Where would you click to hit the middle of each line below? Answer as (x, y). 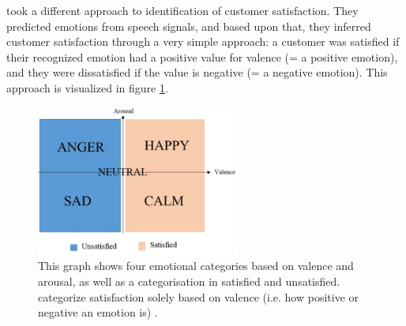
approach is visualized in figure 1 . (87, 87)
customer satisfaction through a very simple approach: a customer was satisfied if (203, 41)
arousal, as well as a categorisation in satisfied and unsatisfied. (189, 281)
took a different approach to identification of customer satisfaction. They (182, 10)
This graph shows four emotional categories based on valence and (196, 266)
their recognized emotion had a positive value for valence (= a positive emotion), (202, 56)
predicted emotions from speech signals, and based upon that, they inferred (189, 26)
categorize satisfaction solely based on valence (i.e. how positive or (199, 296)
